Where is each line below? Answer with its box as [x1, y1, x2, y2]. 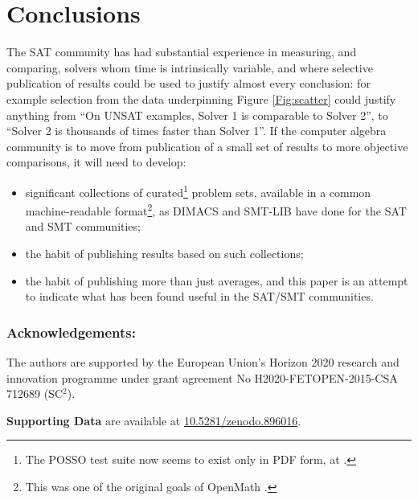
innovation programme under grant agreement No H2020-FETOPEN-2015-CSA [6, 369, 398, 386]
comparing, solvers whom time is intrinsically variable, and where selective [6, 59, 373, 76]
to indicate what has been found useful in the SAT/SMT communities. [25, 288, 374, 305]
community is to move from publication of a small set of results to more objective [6, 137, 408, 154]
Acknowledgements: [6, 322, 136, 342]
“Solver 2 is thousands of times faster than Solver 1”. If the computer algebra [6, 122, 387, 139]
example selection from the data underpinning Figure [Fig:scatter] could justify [6, 90, 396, 107]
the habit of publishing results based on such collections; [25, 244, 304, 261]
